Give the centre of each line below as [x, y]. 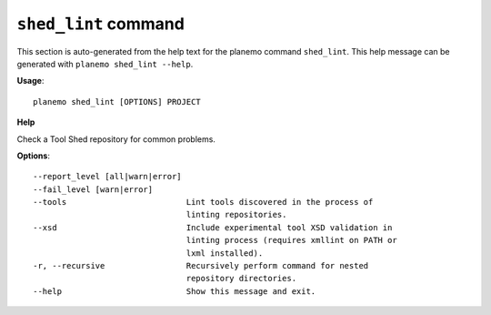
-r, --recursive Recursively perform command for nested [201, 266]
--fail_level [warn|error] [93, 189]
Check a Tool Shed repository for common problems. [116, 139]
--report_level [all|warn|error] [107, 177]
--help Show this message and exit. [175, 291]
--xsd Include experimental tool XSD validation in [213, 227]
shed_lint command [101, 24]
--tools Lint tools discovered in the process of [203, 202]
